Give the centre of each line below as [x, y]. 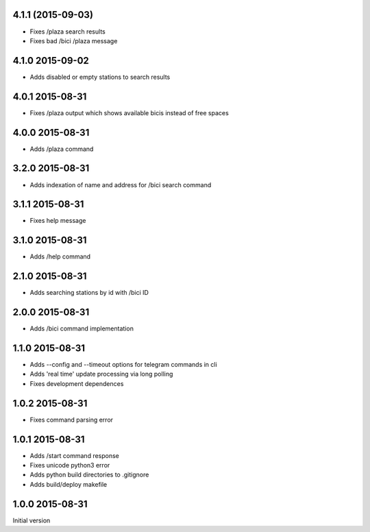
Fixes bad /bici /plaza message [74, 40]
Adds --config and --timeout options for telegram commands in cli [123, 365]
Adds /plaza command [62, 149]
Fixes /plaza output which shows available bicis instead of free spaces [129, 112]
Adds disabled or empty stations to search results [100, 77]
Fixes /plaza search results [67, 32]
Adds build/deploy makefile [69, 484]
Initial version [32, 520]
